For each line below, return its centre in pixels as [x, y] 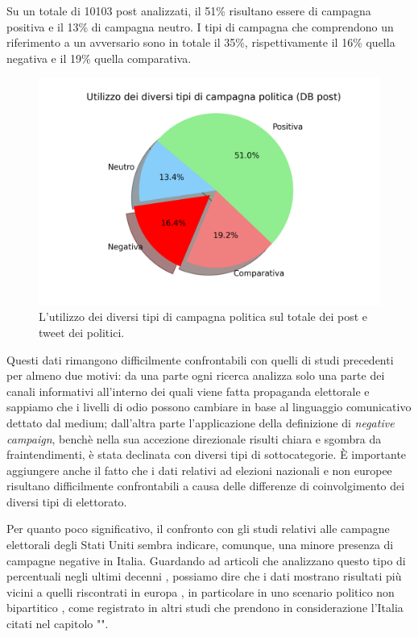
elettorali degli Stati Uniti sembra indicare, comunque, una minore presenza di [200, 545]
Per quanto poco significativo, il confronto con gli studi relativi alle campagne [198, 529]
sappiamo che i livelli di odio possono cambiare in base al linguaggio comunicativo [209, 407]
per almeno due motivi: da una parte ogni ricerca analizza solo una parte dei [196, 375]
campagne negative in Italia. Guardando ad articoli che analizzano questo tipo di [206, 560]
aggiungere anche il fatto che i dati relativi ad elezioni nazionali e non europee [199, 470]
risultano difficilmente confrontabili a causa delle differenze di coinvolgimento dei [206, 486]
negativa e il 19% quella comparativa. [99, 58]
